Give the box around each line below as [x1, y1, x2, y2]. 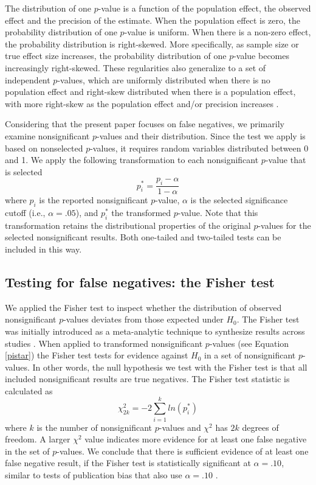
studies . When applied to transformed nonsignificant [5, 337, 203, 349]
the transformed [111, 206, 171, 218]
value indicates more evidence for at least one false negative [84, 433, 307, 445]
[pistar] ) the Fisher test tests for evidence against [5, 349, 188, 361]
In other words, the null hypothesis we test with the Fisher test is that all [32, 360, 307, 373]
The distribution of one [5, 2, 92, 14]
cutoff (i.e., [5, 206, 46, 218]
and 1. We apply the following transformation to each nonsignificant [5, 153, 259, 166]
